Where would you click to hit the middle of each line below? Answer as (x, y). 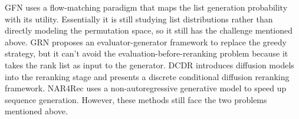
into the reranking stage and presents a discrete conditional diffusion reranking (147, 76)
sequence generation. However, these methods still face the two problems (136, 99)
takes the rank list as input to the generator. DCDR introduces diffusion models (149, 65)
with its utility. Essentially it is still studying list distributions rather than (139, 19)
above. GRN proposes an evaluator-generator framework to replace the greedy (146, 42)
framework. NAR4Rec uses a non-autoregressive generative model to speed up (146, 88)
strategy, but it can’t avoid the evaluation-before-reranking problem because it (147, 53)
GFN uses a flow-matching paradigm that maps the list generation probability (146, 7)
